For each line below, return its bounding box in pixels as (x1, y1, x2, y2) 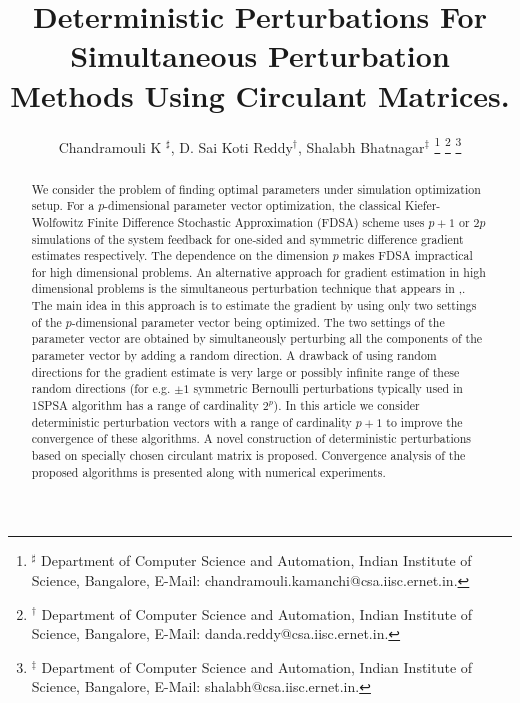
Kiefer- (404, 197, 441, 214)
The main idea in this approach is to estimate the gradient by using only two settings (31, 297, 477, 314)
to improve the (386, 413, 463, 430)
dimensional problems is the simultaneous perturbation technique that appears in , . (31, 280, 466, 297)
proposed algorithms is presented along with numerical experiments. (31, 463, 386, 480)
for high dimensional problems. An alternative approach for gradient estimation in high (31, 263, 486, 280)
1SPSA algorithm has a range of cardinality (31, 397, 259, 414)
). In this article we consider (273, 397, 420, 414)
